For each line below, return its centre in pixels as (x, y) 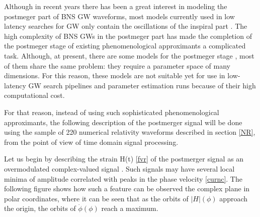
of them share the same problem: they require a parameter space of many (117, 65)
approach (234, 198)
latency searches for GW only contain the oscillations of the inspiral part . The (126, 26)
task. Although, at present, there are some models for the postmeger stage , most (129, 55)
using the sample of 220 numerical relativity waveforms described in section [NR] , (130, 132)
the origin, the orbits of (40, 208)
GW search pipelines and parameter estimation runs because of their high (142, 85)
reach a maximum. (130, 208)
